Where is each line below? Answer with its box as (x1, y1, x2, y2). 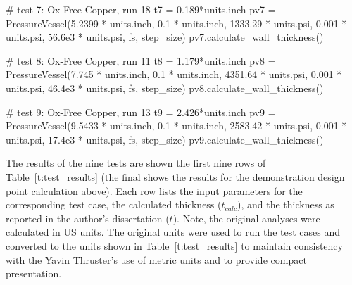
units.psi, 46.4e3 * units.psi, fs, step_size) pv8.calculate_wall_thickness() (6, 80, 324, 95)
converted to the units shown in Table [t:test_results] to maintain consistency (6, 238, 343, 253)
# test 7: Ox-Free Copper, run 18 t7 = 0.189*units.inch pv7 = (6, 2, 276, 16)
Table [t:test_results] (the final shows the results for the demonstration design (6, 169, 345, 184)
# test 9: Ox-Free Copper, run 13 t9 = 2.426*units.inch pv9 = (6, 104, 276, 119)
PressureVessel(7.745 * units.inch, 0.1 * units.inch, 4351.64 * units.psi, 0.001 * (6, 67, 342, 82)
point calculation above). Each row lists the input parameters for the (6, 183, 303, 198)
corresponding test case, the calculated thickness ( (6, 197, 222, 212)
